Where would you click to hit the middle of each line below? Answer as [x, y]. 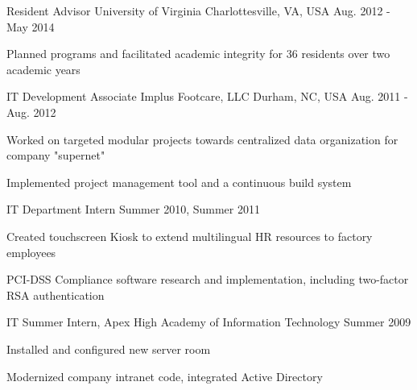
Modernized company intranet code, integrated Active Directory [165, 376]
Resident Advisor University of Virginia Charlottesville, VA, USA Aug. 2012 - [198, 10]
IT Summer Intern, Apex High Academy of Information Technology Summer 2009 [209, 322]
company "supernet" [56, 155]
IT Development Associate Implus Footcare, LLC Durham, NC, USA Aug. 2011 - [207, 96]
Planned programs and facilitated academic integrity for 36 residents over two [198, 54]
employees [31, 252]
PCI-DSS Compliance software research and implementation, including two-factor [208, 279]
